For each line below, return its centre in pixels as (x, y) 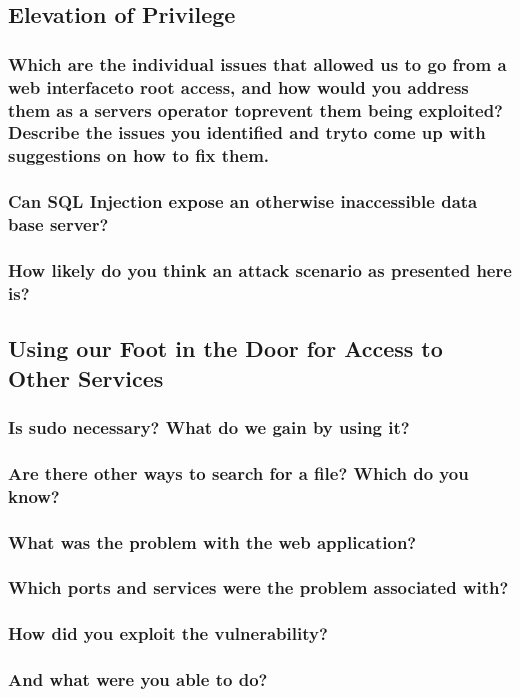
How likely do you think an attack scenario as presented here (260, 270)
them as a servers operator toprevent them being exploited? (255, 109)
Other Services (86, 377)
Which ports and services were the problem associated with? (258, 587)
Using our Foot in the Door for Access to (225, 348)
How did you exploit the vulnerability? (168, 633)
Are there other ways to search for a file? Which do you (238, 472)
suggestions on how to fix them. (139, 155)
